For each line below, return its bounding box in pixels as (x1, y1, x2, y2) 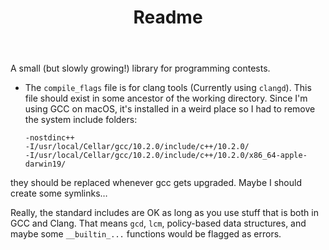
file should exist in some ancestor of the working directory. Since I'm (24, 92, 308, 105)
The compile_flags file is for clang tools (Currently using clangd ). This (24, 82, 312, 94)
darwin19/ (24, 159, 67, 170)
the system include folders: (24, 114, 138, 126)
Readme (133, 6, 203, 29)
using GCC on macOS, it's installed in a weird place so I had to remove (24, 103, 316, 115)
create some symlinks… (10, 187, 108, 200)
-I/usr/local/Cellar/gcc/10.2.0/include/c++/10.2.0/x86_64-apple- (24, 151, 308, 161)
